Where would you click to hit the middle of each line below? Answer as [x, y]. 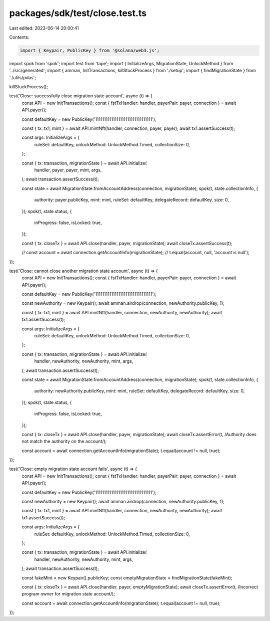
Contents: [19, 37]
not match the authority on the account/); [64, 442]
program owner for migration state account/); [68, 594]
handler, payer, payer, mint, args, [68, 170]
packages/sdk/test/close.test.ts [78, 13]
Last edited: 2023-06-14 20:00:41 [44, 28]
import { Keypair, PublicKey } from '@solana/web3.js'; [90, 50]
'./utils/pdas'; [23, 77]
